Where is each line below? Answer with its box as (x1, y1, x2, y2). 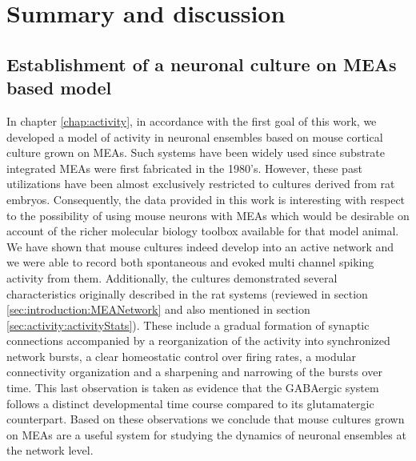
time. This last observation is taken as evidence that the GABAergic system (6, 379, 379, 396)
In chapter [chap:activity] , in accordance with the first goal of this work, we (6, 112, 377, 129)
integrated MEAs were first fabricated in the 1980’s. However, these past (6, 159, 362, 176)
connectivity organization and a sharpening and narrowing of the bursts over (6, 363, 382, 380)
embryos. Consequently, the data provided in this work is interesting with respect (6, 190, 406, 207)
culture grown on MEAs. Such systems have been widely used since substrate (6, 144, 386, 161)
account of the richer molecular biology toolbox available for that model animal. (6, 222, 399, 239)
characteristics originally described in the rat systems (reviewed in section (6, 285, 368, 302)
